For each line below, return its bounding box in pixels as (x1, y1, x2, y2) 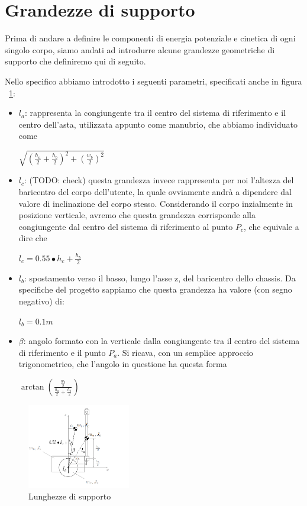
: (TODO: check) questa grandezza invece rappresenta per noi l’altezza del (24, 174, 294, 186)
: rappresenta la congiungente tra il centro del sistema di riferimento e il (24, 106, 286, 119)
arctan (21, 382, 44, 391)
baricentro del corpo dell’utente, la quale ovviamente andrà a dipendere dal (18, 186, 292, 198)
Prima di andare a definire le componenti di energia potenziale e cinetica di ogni (5, 32, 296, 44)
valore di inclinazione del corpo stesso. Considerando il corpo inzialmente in (18, 197, 293, 209)
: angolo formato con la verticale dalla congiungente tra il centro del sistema (23, 335, 300, 347)
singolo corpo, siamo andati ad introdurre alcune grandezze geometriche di (5, 43, 275, 56)
